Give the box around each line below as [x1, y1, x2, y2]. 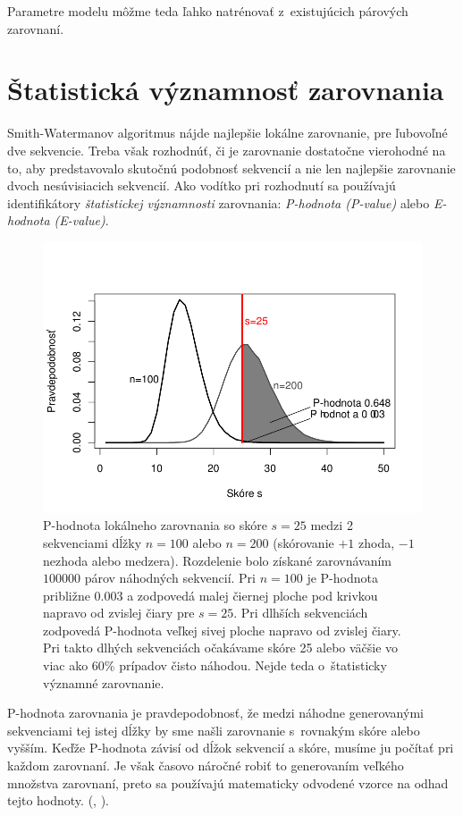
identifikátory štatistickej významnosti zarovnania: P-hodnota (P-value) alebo [7, 193, 430, 212]
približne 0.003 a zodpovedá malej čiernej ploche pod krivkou [43, 585, 378, 604]
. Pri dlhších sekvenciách [233, 603, 368, 622]
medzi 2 [310, 516, 353, 534]
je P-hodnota [307, 568, 378, 587]
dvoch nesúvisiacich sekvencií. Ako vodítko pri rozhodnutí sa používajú [7, 176, 396, 195]
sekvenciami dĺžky [43, 533, 142, 551]
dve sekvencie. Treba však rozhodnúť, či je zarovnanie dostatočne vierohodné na [7, 140, 446, 159]
